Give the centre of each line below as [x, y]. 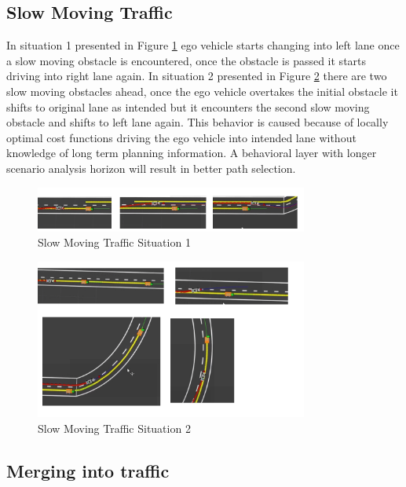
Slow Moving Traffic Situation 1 [114, 242]
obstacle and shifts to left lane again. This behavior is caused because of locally [198, 122]
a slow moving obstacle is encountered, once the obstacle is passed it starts [187, 60]
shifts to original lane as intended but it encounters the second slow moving [188, 106]
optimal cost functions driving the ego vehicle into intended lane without [181, 137]
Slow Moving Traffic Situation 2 [114, 428]
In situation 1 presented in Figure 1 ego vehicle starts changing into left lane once [203, 45]
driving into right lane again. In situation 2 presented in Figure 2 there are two [197, 76]
